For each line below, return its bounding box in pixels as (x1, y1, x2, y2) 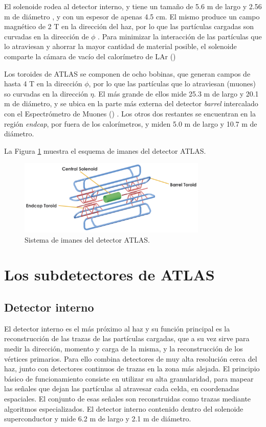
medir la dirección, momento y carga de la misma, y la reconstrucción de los (4, 343, 243, 354)
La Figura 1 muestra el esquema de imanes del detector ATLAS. (4, 145, 206, 156)
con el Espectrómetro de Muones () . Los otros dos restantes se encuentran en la (4, 108, 256, 118)
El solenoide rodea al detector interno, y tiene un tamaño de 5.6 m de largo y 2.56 (4, 1, 262, 11)
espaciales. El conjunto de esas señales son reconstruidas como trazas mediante (4, 393, 251, 404)
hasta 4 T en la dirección (4, 78, 82, 89)
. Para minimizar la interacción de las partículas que (98, 31, 262, 41)
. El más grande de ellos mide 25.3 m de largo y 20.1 (94, 88, 259, 99)
